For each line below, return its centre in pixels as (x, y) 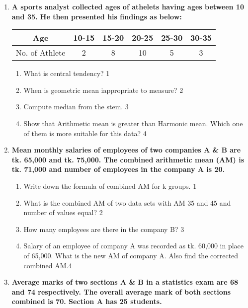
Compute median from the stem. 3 (76, 107)
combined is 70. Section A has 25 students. (87, 301)
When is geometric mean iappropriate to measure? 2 (103, 90)
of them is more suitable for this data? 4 (85, 133)
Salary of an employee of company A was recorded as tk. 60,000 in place (133, 246)
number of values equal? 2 (63, 212)
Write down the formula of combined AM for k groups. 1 (110, 186)
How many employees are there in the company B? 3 (104, 229)
